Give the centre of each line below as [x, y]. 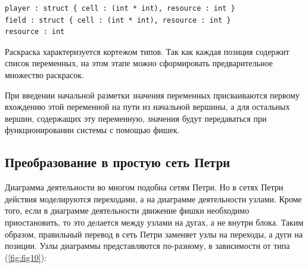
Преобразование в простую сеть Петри [118, 162]
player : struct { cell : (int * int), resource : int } [120, 8]
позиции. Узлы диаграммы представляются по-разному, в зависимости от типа [147, 246]
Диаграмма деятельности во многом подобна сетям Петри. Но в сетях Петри [144, 187]
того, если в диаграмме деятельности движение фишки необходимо [127, 210]
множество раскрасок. [44, 74]
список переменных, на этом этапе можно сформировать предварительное [139, 63]
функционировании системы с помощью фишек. [92, 130]
